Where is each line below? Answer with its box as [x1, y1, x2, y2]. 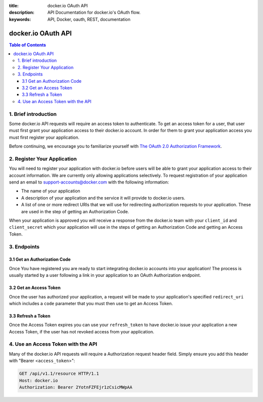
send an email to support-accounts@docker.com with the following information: [9, 179, 169, 185]
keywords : [9, 16, 31, 22]
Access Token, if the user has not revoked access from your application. [9, 329, 154, 334]
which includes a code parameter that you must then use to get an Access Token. [9, 300, 173, 306]
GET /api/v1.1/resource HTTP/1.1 [19, 371, 99, 377]
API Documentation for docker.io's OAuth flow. [47, 10, 141, 16]
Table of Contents [9, 42, 46, 48]
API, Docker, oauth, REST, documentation [47, 16, 131, 22]
